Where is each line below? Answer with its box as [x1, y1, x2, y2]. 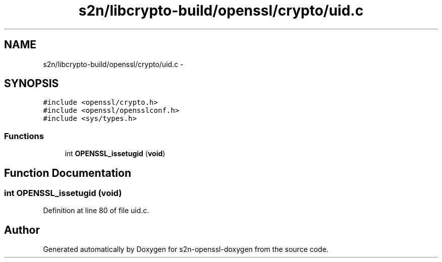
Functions [4, 130, 44, 141]
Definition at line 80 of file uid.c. [43, 206, 149, 215]
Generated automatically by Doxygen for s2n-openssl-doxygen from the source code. [43, 245, 328, 254]
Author [4, 223, 40, 236]
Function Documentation [4, 166, 131, 179]
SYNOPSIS [4, 77, 59, 90]
